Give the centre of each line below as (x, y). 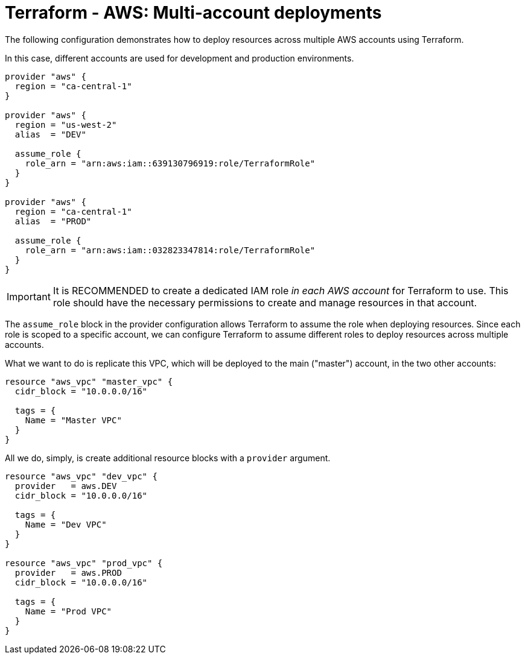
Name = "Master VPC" (73, 420)
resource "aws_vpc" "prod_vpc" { (84, 563)
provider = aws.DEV (66, 486)
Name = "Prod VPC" (68, 611)
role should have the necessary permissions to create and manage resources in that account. (265, 302)
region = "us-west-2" (66, 125)
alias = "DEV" (50, 134)
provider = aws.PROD (68, 572)
